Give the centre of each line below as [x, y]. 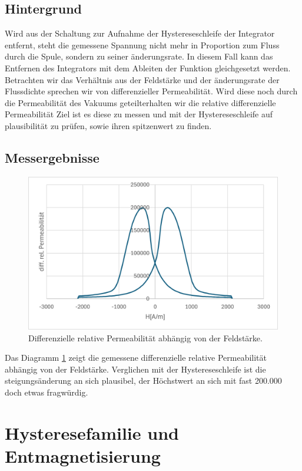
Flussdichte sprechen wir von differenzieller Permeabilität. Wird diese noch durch [151, 91]
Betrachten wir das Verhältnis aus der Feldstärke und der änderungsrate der [142, 79]
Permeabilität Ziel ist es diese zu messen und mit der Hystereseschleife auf [139, 114]
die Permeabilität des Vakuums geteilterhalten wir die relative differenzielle [140, 102]
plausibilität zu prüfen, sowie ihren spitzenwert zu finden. [108, 125]
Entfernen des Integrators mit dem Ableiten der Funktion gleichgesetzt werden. [148, 67]
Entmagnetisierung [83, 455]
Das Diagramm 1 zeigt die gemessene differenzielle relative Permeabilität [136, 358]
